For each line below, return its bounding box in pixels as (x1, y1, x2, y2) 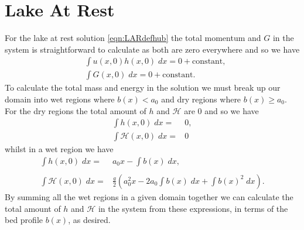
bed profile (5, 214, 43, 226)
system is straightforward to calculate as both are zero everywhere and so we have (5, 43, 300, 55)
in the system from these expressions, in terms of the (98, 202, 288, 214)
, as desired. (68, 214, 111, 226)
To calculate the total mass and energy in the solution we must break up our (5, 81, 281, 94)
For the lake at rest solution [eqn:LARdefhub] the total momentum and (5, 32, 261, 44)
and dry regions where (161, 92, 241, 105)
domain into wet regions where (5, 92, 115, 105)
